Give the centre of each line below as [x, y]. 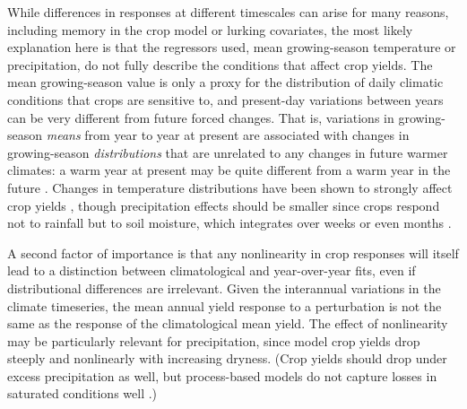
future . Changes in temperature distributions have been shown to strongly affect [230, 187]
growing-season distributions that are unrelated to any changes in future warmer [228, 152]
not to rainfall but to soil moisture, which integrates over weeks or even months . [229, 223]
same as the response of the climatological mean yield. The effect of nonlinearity [228, 323]
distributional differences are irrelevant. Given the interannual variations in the [224, 287]
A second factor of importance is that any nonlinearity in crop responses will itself [233, 252]
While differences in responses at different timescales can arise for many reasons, [228, 12]
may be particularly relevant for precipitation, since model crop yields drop [214, 340]
